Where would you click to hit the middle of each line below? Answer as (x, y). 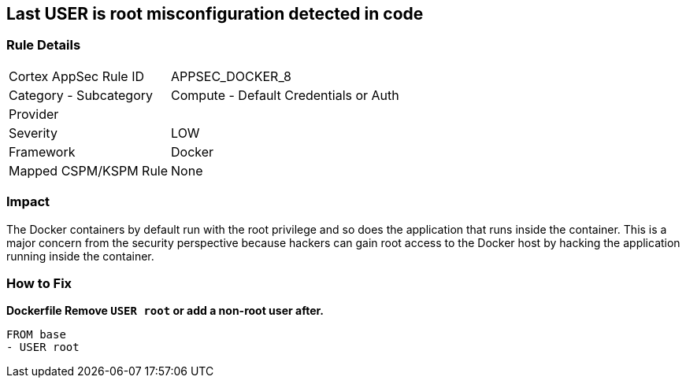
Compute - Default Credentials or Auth (285, 95)
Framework (42, 151)
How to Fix (39, 283)
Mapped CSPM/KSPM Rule (89, 170)
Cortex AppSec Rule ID (77, 76)
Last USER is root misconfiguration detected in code (215, 14)
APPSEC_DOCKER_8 (231, 76)
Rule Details (44, 45)
